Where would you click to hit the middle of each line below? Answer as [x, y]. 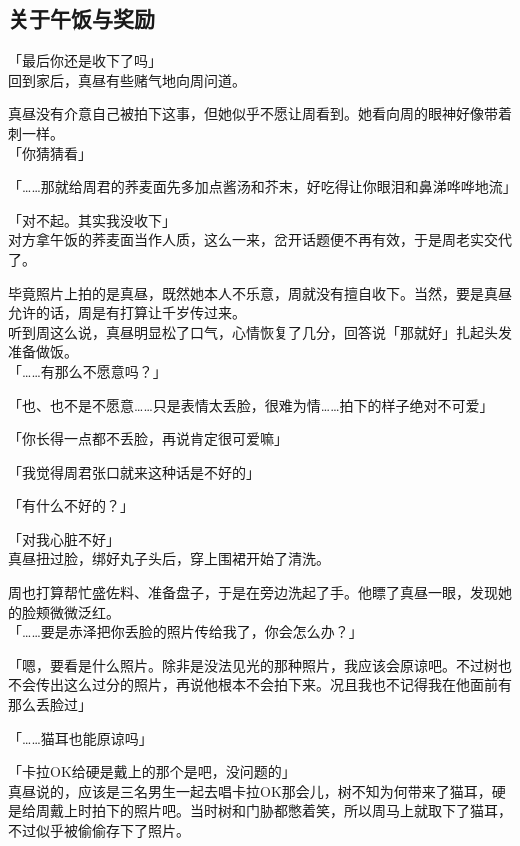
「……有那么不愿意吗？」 [87, 370]
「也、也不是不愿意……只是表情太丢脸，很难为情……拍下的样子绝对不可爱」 [251, 404]
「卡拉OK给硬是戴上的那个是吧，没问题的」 [152, 771]
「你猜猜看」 [50, 152]
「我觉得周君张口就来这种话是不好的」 [134, 471]
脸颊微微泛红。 [70, 611]
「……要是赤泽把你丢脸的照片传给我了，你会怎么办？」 [185, 631]
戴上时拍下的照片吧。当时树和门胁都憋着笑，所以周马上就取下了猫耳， [280, 810]
